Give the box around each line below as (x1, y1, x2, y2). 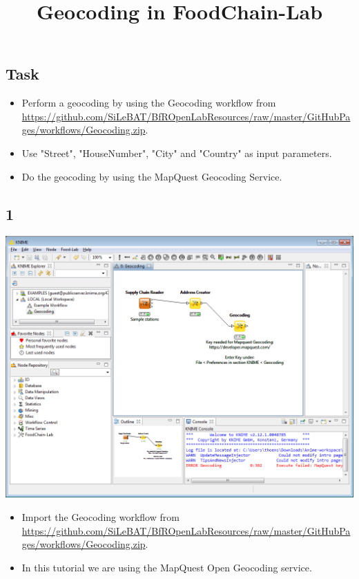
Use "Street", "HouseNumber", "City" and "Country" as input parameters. (21, 145, 332, 160)
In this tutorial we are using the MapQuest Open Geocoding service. (21, 560, 312, 574)
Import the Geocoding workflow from (21, 509, 179, 524)
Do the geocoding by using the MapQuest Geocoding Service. (21, 169, 282, 183)
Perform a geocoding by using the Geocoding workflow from (21, 95, 276, 110)
